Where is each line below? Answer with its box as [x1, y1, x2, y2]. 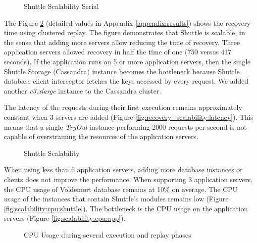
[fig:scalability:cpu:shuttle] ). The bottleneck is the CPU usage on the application [4, 203, 248, 213]
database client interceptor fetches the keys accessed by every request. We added [4, 76, 249, 86]
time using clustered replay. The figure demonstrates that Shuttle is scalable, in [4, 27, 245, 38]
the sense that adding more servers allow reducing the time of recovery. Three [4, 37, 240, 47]
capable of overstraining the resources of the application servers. [4, 131, 199, 142]
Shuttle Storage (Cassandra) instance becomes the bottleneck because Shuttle [4, 66, 240, 76]
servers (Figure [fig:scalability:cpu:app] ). [4, 213, 126, 223]
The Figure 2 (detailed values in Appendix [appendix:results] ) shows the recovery [4, 17, 251, 28]
